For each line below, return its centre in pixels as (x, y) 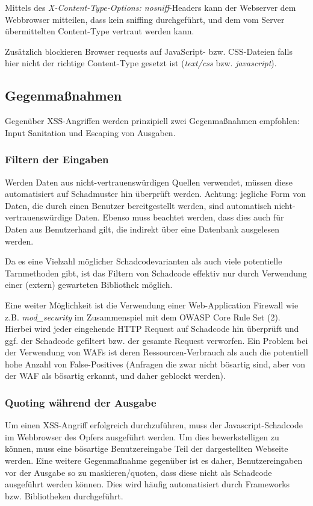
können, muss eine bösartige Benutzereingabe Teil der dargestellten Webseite (147, 448)
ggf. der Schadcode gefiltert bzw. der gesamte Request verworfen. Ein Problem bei (156, 340)
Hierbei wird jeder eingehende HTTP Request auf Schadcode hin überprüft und (152, 329)
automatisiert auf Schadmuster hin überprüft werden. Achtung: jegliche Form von (155, 194)
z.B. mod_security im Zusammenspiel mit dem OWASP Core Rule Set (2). (143, 317)
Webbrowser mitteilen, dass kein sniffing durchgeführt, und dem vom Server (145, 19)
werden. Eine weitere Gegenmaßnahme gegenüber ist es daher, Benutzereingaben (154, 461)
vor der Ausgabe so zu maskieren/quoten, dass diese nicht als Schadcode (138, 472)
